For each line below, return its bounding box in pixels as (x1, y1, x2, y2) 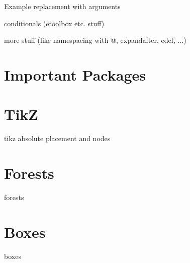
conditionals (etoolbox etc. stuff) (4, 18, 105, 28)
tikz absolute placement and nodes (4, 133, 111, 144)
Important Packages (4, 64, 146, 85)
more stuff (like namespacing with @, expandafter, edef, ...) (4, 35, 186, 45)
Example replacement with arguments (4, 1, 121, 11)
